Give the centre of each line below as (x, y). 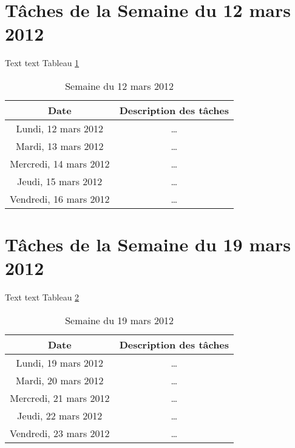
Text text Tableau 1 (42, 63)
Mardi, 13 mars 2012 (60, 146)
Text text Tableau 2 (42, 297)
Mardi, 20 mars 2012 (60, 380)
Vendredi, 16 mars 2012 (60, 199)
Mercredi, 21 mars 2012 (60, 398)
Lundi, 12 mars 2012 (60, 128)
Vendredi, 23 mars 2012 (60, 433)
